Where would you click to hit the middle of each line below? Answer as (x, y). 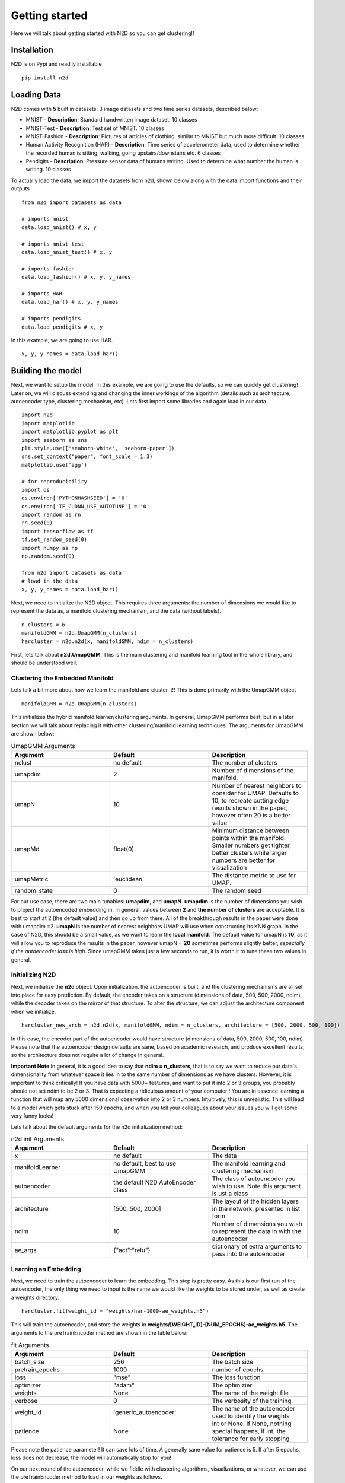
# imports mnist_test (53, 244)
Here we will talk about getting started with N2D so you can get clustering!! (103, 33)
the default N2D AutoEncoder (154, 1182)
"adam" (124, 1385)
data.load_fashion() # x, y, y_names (76, 277)
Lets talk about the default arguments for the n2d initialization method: (97, 1126)
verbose (26, 1401)
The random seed (237, 890)
